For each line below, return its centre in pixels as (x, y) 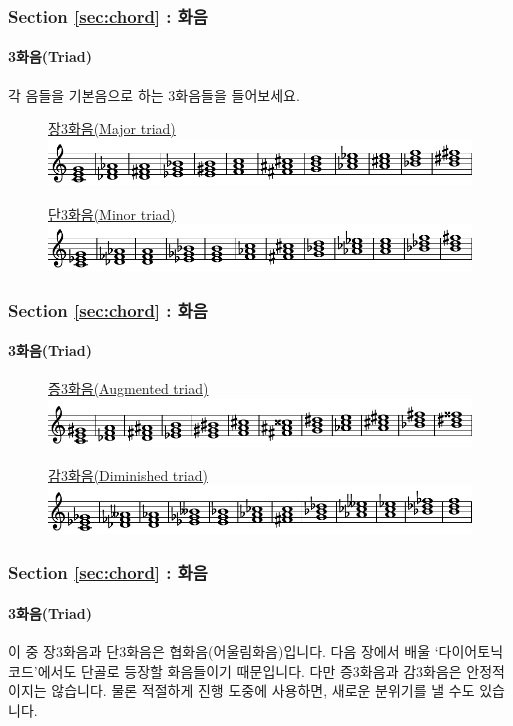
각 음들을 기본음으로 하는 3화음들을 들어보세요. (154, 94)
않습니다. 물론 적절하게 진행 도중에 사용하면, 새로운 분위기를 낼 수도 (263, 690)
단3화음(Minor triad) (112, 213)
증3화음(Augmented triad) (128, 388)
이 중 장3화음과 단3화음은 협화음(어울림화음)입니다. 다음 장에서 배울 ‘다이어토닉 (256, 650)
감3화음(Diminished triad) (128, 474)
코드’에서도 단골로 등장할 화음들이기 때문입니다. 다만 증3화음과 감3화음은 (235, 670)
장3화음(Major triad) (112, 128)
